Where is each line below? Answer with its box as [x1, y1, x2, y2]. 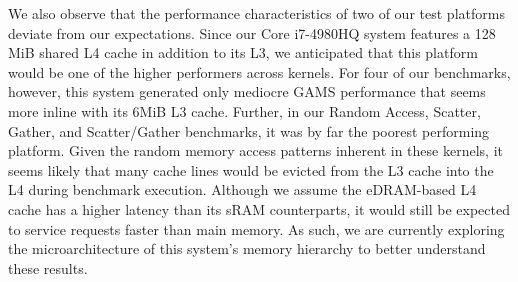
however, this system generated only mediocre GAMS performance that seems [8, 81, 486, 102]
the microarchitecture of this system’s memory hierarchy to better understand [8, 238, 486, 259]
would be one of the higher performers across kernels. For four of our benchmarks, [8, 61, 511, 82]
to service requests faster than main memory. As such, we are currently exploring [8, 218, 505, 239]
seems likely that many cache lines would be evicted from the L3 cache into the [8, 159, 494, 180]
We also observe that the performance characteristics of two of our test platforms [8, 3, 505, 23]
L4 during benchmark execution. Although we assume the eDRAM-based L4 [8, 179, 477, 200]
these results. [8, 257, 88, 278]
